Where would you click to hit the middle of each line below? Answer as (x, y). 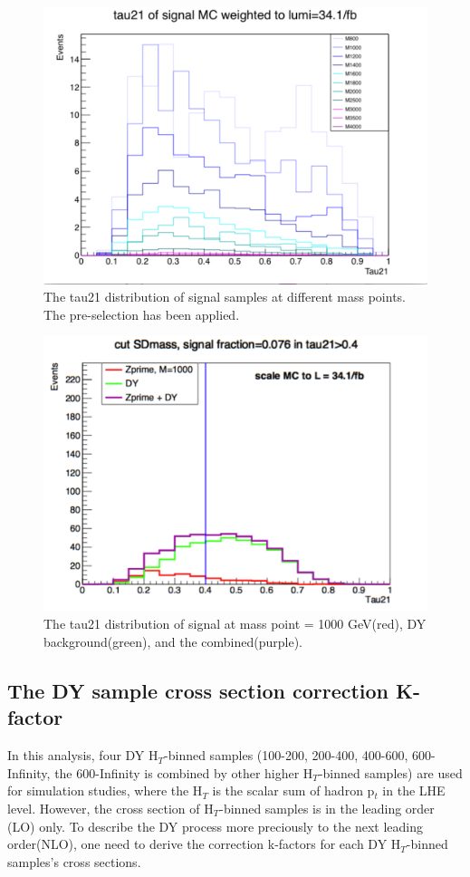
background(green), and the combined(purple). (173, 642)
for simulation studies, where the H (105, 790)
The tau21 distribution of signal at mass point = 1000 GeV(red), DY (235, 624)
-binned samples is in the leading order (327, 809)
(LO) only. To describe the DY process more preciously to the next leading (215, 826)
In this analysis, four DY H (83, 755)
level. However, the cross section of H (110, 809)
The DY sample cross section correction (198, 691)
